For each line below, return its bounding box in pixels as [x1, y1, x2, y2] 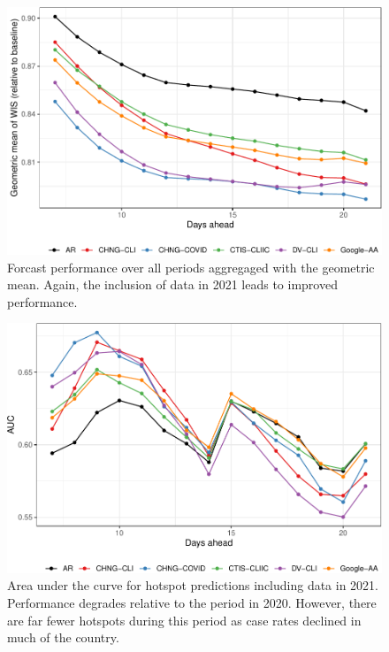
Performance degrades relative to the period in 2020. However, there [7, 593, 377, 611]
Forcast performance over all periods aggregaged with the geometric [7, 257, 375, 276]
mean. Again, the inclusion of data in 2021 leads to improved [7, 275, 338, 294]
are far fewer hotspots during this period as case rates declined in [7, 610, 362, 629]
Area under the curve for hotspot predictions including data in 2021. [7, 576, 379, 594]
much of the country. [7, 628, 119, 647]
